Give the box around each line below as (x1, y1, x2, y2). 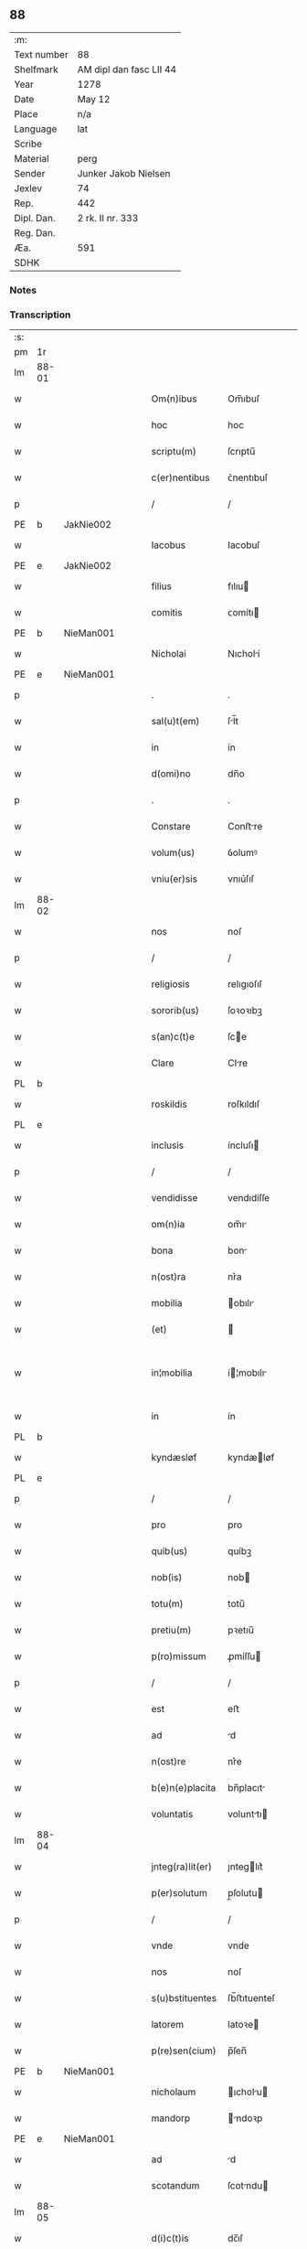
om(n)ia (151, 1218, 185, 1231)
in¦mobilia (151, 1366, 193, 1379)
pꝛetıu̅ (228, 1623, 254, 1636)
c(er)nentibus (151, 471, 210, 484)
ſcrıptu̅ (228, 445, 256, 458)
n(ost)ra (151, 1270, 186, 1283)
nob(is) (151, 1571, 183, 1584)
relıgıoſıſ (228, 978, 263, 991)
